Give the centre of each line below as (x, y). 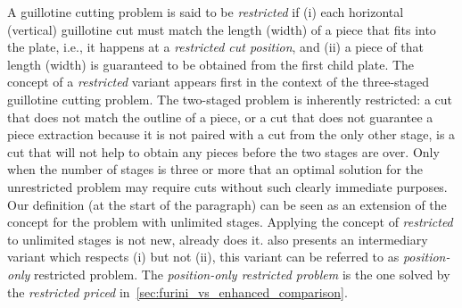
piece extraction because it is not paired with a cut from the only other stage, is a (231, 134)
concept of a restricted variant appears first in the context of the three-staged (219, 82)
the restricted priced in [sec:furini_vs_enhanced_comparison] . (177, 291)
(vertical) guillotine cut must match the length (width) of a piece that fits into (222, 29)
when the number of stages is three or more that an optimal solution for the (215, 169)
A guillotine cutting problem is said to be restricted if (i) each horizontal (206, 12)
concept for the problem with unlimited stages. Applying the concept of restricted (230, 222)
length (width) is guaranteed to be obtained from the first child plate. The (211, 64)
